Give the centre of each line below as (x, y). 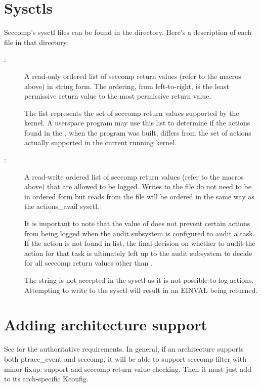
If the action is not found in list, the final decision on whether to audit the (140, 243)
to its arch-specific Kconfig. (46, 379)
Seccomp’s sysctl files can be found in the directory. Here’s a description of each (128, 32)
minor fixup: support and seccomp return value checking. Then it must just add (128, 369)
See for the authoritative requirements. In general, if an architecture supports (124, 349)
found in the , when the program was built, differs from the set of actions (138, 132)
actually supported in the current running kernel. (100, 142)
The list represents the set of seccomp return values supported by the (132, 113)
